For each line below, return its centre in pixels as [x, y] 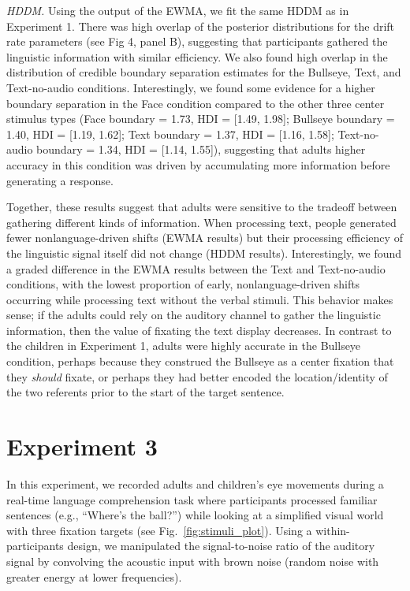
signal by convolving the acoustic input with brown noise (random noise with [193, 561]
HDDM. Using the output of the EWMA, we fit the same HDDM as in [178, 10]
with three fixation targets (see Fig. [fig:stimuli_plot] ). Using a [159, 530]
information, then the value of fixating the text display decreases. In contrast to [199, 330]
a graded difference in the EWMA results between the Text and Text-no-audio [196, 268]
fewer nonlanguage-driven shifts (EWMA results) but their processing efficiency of [205, 238]
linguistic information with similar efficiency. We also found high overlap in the [197, 56]
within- [333, 530]
